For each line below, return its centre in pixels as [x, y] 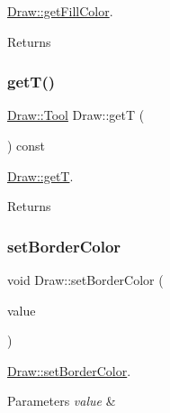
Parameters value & [62, 401]
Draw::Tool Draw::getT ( [76, 115]
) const [27, 145]
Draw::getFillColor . [60, 11]
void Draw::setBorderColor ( [85, 280]
